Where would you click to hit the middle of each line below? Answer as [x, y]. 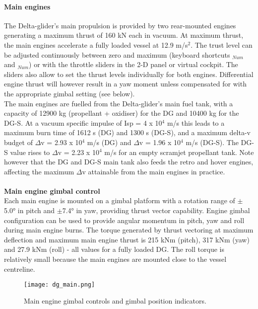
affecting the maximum [39, 171]
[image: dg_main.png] [60, 285]
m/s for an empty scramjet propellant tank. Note [179, 152]
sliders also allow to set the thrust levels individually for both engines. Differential [129, 74]
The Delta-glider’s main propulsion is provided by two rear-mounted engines [120, 25]
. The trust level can [222, 44]
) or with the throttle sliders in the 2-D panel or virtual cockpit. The [133, 64]
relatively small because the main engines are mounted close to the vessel [115, 259]
